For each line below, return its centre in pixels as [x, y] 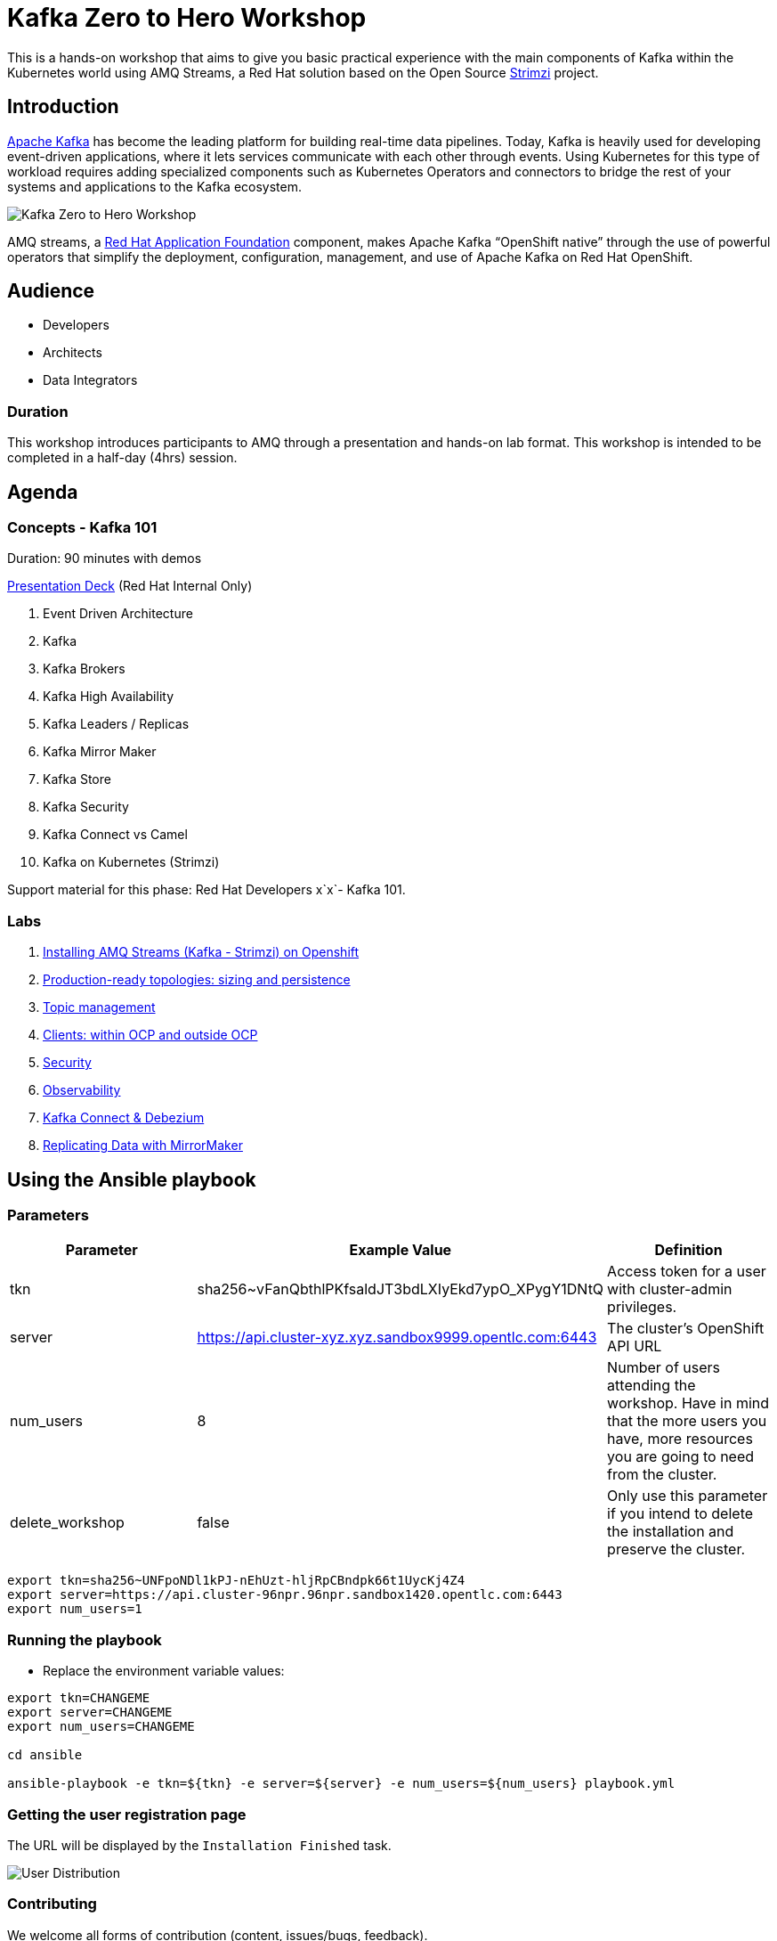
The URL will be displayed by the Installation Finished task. [199, 1845]
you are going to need [681, 1457]
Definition [688, 1250]
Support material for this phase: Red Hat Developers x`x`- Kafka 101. [206, 890]
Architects [73, 353]
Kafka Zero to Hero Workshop [187, 18]
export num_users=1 [75, 1609]
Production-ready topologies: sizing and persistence [197, 980]
